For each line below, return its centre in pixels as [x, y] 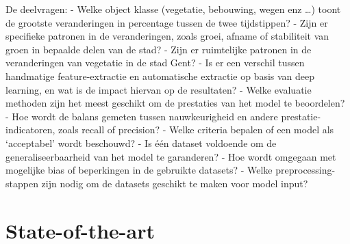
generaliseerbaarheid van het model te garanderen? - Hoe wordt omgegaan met [171, 156]
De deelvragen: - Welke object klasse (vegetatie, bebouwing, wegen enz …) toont [173, 9]
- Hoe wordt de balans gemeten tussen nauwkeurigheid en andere [142, 116]
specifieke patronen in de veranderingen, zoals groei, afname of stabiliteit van [167, 36]
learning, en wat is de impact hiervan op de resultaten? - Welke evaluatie [159, 89]
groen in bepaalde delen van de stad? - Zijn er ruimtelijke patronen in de [159, 49]
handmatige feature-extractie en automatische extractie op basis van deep [160, 76]
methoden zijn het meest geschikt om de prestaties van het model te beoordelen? [175, 103]
